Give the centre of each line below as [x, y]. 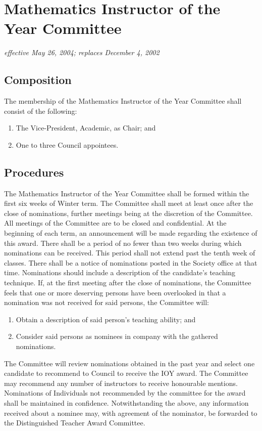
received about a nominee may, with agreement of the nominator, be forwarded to [131, 413]
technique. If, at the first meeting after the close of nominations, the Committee [128, 283]
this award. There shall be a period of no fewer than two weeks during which [123, 243]
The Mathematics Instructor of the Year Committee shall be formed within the [127, 193]
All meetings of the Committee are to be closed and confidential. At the [115, 223]
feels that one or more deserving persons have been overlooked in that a [115, 292]
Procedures [34, 172]
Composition [38, 80]
